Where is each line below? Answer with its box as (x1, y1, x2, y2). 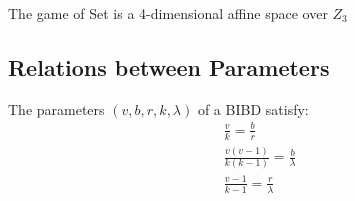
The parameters (8, 98, 105, 119)
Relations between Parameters (8, 51, 330, 82)
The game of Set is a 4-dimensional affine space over (8, 3, 328, 23)
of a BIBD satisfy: (197, 98, 309, 119)
